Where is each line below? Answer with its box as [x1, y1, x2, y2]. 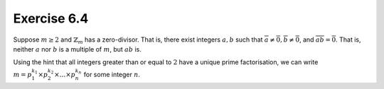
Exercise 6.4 [13, 11, 89, 26]
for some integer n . [83, 70, 141, 78]
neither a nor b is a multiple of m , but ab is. [13, 44, 142, 53]
